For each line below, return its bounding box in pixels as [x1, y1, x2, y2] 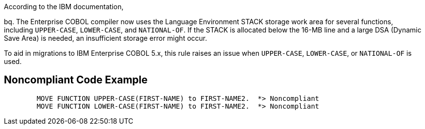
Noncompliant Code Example [4, 74, 148, 86]
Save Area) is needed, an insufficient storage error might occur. [4, 34, 207, 42]
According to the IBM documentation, [4, 2, 124, 11]
